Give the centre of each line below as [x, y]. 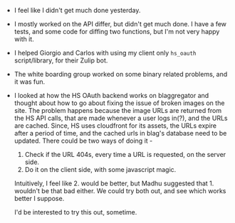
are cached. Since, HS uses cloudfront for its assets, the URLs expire [115, 126]
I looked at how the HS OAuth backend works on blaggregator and [111, 96]
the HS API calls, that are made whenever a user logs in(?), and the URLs [121, 118]
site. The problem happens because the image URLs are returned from [118, 110]
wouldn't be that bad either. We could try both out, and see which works [120, 191]
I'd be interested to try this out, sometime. [75, 212]
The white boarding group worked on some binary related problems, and [121, 74]
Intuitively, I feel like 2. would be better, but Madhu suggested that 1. [114, 183]
